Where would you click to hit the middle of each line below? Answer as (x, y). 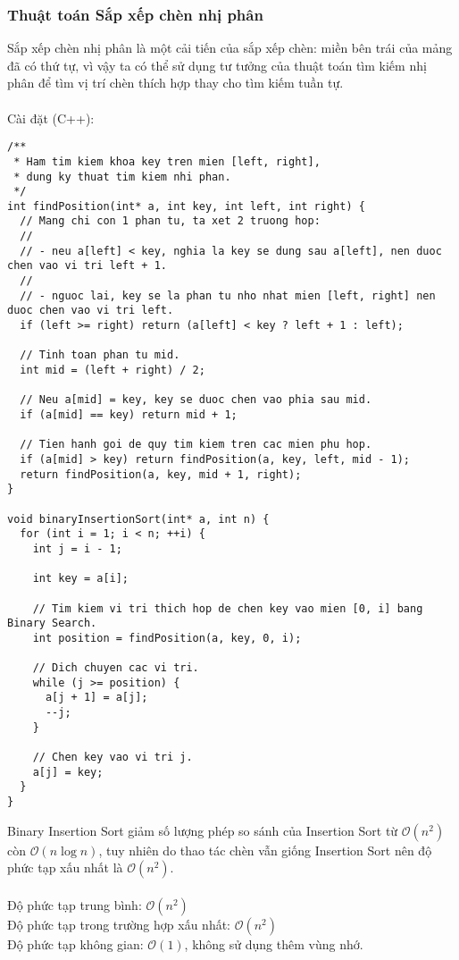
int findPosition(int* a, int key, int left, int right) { (186, 206)
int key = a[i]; (81, 579)
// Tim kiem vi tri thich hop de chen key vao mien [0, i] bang (228, 608)
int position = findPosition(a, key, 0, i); (167, 638)
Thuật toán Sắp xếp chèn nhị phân (135, 14)
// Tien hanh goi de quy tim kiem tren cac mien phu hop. (196, 445)
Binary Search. (52, 623)
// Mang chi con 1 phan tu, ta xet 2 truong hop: (170, 221)
